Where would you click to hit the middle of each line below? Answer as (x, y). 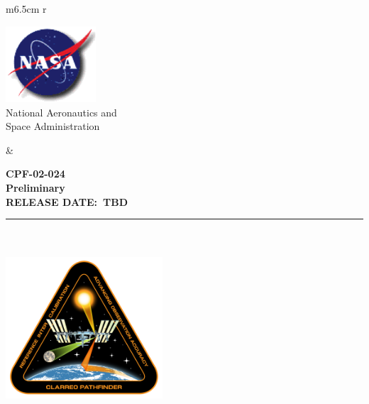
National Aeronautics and (61, 112)
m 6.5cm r (26, 9)
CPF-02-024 (35, 174)
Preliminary (35, 188)
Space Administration (53, 126)
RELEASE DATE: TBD (67, 201)
